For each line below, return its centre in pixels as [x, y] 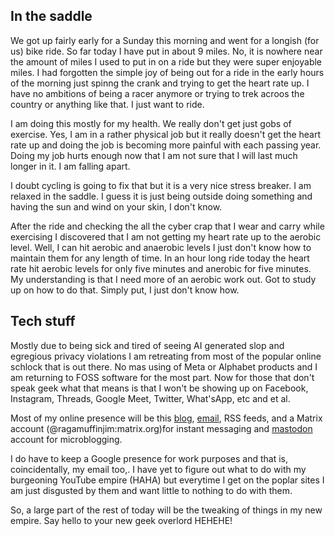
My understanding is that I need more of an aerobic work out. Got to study [163, 279]
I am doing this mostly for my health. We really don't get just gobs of [151, 123]
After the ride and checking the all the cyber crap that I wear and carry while [167, 226]
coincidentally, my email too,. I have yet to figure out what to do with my [158, 469]
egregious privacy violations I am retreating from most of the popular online [166, 356]
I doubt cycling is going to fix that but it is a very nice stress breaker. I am [161, 185]
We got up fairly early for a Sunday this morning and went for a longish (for [165, 40]
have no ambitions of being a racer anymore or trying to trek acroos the [157, 93]
